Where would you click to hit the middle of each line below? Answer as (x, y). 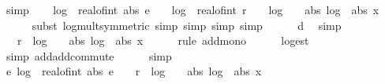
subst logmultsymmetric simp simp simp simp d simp (187, 25)
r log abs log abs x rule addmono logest (163, 40)
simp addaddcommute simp (89, 55)
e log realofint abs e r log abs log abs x (134, 71)
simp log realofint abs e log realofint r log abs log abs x (192, 9)
